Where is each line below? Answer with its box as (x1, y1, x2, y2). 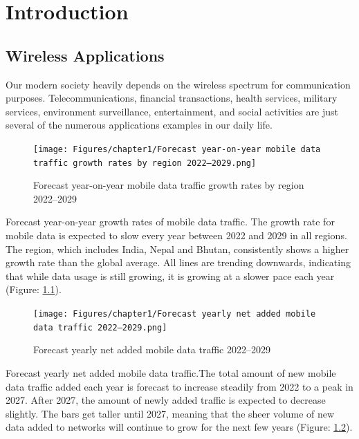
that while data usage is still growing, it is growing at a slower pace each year (6, 268, 335, 283)
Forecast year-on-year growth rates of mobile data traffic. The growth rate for (6, 214, 335, 229)
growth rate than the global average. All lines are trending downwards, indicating (6, 255, 351, 270)
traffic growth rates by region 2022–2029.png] (33, 158, 257, 168)
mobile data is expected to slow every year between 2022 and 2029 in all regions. (6, 228, 347, 243)
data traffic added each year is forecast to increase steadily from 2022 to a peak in (6, 379, 353, 393)
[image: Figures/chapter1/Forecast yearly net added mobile (33, 309, 316, 319)
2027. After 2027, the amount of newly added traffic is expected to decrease (6, 393, 326, 407)
